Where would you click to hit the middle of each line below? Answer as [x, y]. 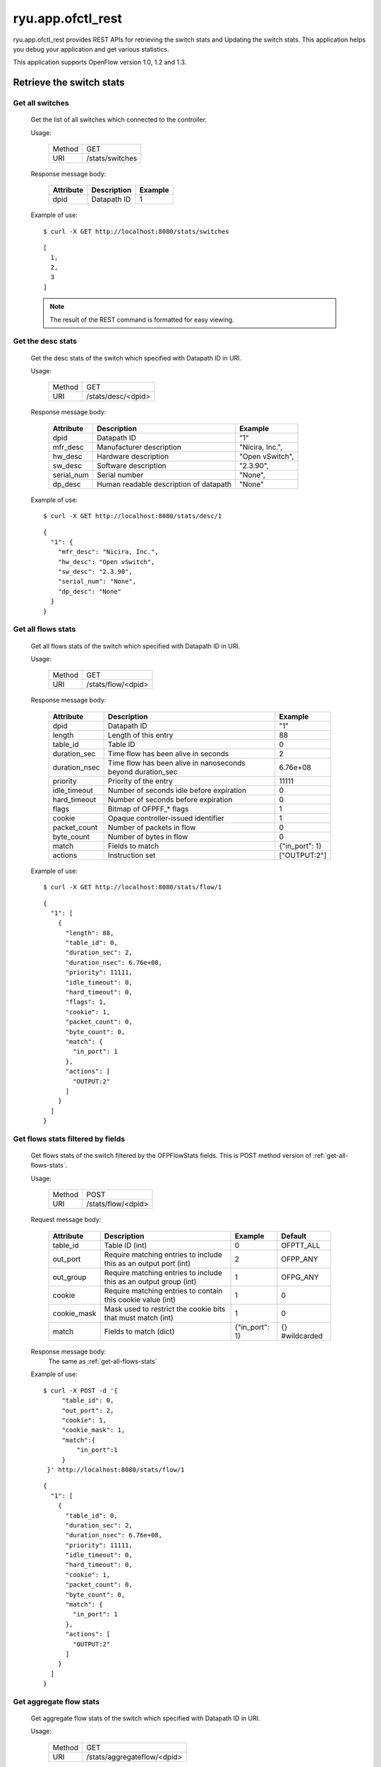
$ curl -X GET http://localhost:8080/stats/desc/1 [133, 516]
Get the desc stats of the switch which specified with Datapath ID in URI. [136, 358]
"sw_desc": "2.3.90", [95, 572]
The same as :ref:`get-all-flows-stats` [103, 1361]
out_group [69, 1277]
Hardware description [133, 456]
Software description [131, 465]
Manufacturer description [139, 447]
